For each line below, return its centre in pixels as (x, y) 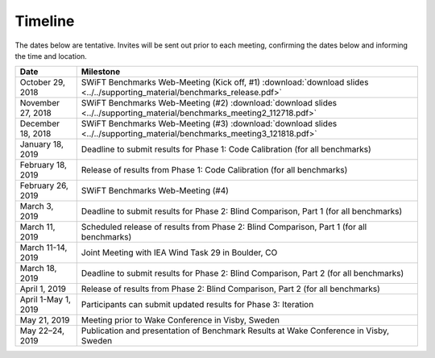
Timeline (45, 21)
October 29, (43, 82)
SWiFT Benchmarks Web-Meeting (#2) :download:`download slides (209, 103)
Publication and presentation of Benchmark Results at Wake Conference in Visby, (235, 331)
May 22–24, (42, 331)
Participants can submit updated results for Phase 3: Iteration (197, 305)
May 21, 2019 (45, 320)
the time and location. (51, 56)
